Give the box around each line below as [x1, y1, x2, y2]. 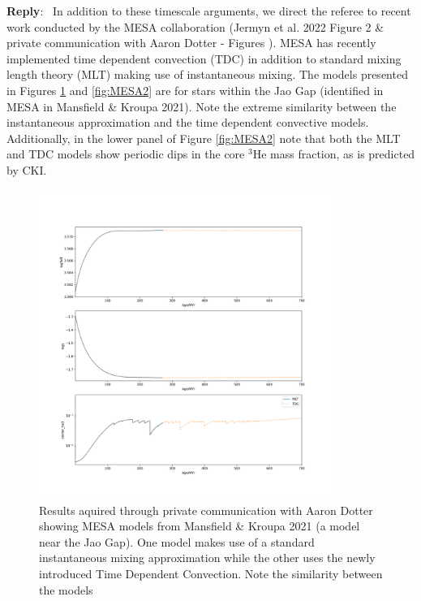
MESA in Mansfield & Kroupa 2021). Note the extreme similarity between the [6, 97, 397, 115]
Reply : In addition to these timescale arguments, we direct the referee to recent [6, 2, 411, 19]
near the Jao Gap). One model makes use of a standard [39, 533, 315, 550]
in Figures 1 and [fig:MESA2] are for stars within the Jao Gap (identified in [6, 81, 384, 98]
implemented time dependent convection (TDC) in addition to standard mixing [6, 50, 402, 67]
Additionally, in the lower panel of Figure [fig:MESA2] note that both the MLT [6, 129, 401, 146]
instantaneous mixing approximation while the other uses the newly [39, 549, 376, 566]
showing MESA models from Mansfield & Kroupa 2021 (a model [39, 517, 360, 534]
